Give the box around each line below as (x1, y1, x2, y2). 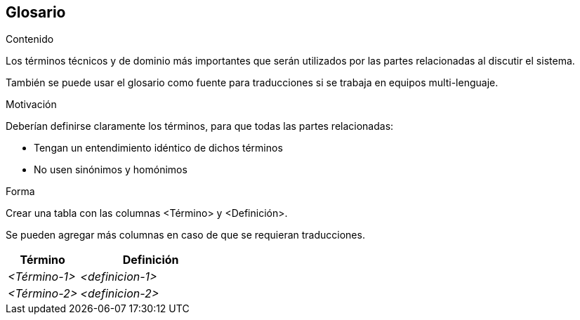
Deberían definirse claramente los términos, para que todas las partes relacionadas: (6, 120, 394, 133)
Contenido (6, 33, 54, 46)
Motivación (6, 98, 57, 111)
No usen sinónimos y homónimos (34, 164, 187, 176)
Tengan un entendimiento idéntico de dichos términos (34, 142, 283, 154)
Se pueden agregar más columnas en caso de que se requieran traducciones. (6, 229, 365, 241)
